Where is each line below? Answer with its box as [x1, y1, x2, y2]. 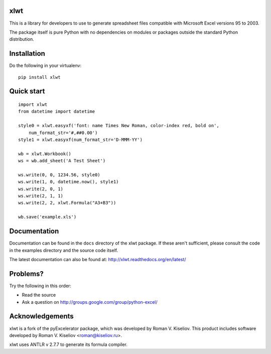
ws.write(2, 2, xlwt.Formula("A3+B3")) [18, 200, 116, 206]
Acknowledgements [9, 312, 74, 321]
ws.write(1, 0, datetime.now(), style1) [18, 179, 119, 185]
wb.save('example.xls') [18, 214, 77, 220]
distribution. [9, 36, 35, 42]
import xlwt [18, 102, 48, 107]
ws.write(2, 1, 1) [18, 193, 64, 199]
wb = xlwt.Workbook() [18, 151, 71, 157]
